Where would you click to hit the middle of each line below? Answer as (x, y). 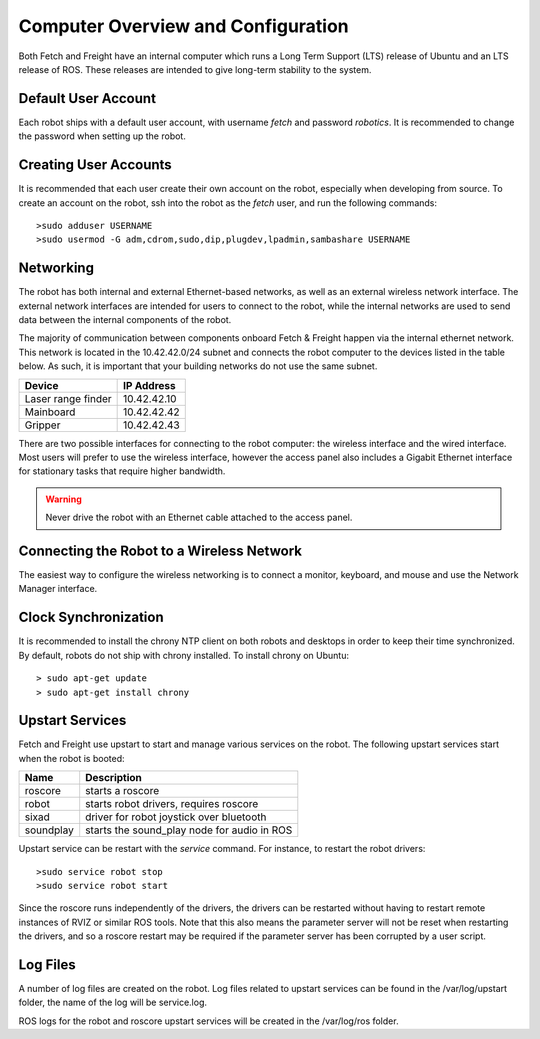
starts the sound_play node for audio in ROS (189, 830)
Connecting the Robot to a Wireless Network (160, 550)
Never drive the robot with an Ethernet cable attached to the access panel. (199, 517)
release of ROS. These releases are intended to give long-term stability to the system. (195, 69)
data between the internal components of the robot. (125, 319)
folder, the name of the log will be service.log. (113, 1002)
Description (113, 778)
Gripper (42, 425)
